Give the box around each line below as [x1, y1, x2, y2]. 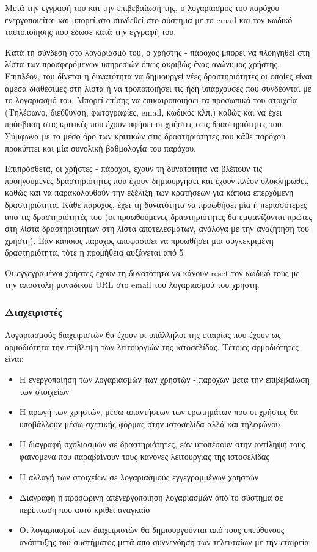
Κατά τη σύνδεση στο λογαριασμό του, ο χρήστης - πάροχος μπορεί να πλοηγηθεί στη [5, 45, 310, 58]
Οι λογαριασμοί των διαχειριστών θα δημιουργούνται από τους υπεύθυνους [19, 523, 285, 536]
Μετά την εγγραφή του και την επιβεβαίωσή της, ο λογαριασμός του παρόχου [5, 1, 280, 13]
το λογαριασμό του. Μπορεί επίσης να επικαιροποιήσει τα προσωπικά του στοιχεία [5, 94, 297, 106]
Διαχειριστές [5, 304, 62, 319]
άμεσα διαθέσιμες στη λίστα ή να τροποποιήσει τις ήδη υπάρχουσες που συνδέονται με [5, 81, 312, 94]
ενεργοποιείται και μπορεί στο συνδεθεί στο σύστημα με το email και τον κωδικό [5, 13, 293, 26]
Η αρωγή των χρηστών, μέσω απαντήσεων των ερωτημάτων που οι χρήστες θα [19, 405, 299, 418]
